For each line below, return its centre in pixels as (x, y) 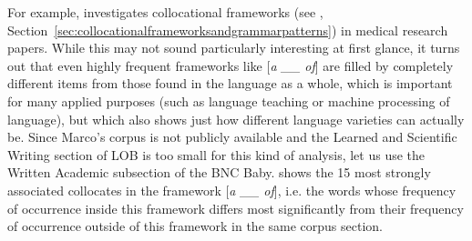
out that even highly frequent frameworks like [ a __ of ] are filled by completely (231, 65)
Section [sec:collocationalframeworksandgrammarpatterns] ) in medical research (228, 30)
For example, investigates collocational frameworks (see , (165, 12)
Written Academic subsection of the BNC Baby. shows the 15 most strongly (219, 172)
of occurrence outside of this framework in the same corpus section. (195, 226)
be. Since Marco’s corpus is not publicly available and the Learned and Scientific (232, 137)
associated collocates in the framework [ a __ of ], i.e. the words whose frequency (232, 190)
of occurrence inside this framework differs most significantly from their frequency (236, 208)
